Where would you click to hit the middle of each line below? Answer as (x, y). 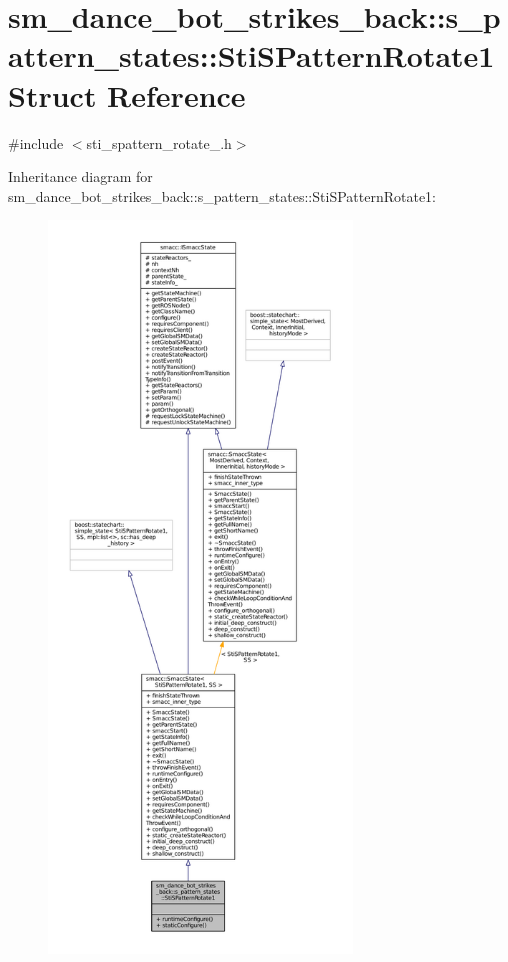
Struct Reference (127, 94)
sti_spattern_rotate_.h (159, 142)
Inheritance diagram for (80, 176)
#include (36, 142)
